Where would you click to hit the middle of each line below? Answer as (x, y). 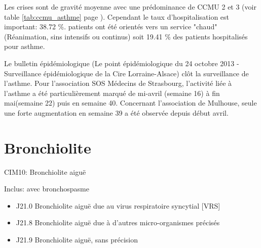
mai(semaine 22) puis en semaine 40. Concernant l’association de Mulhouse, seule (130, 103)
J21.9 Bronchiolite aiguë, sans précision (77, 240)
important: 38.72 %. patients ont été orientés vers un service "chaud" (111, 27)
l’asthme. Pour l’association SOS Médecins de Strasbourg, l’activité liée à (118, 83)
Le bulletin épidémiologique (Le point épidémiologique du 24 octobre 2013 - (122, 63)
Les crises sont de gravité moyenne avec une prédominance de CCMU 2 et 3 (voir (130, 7)
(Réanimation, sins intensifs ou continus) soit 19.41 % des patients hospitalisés (126, 36)
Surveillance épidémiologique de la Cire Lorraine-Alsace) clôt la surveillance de (126, 73)
